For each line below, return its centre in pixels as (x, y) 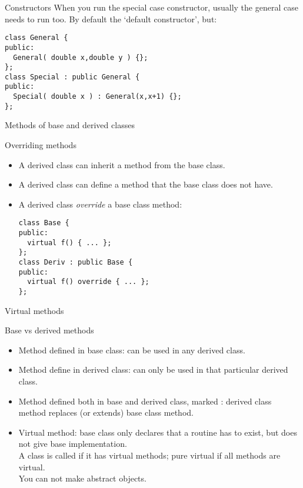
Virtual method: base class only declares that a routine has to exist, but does (158, 432)
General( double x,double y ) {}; (81, 57)
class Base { (44, 223)
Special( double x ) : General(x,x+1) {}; (97, 97)
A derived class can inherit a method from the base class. (122, 164)
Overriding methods (41, 145)
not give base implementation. (73, 444)
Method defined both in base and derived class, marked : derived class (145, 401)
